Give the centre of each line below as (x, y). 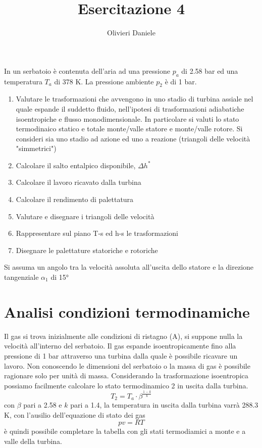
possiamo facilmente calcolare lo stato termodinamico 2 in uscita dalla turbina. (126, 385)
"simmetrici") (36, 148)
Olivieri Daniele (131, 33)
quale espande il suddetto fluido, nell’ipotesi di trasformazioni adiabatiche (130, 108)
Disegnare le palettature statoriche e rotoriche (87, 250)
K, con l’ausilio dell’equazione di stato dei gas (75, 414)
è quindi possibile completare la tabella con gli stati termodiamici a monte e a (125, 431)
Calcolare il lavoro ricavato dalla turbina (78, 182)
